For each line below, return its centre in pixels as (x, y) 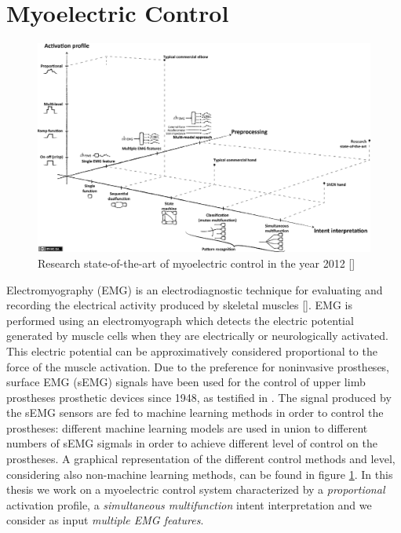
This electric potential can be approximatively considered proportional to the (192, 350)
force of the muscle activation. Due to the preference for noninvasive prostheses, (198, 366)
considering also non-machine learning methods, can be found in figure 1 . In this (200, 474)
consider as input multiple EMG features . (105, 520)
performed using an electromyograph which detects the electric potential (180, 320)
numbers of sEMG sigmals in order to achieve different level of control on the (192, 443)
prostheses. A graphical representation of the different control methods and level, (201, 459)
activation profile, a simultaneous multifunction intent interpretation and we (189, 504)
